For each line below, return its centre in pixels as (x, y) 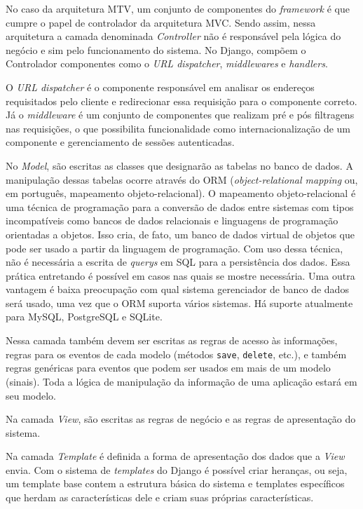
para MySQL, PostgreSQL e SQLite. (84, 317)
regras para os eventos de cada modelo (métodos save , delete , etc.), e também (176, 354)
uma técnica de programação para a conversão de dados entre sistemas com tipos (180, 206)
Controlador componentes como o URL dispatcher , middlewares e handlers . (167, 63)
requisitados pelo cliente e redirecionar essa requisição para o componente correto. (181, 101)
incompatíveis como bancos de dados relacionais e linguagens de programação (172, 220)
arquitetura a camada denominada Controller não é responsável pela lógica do (173, 36)
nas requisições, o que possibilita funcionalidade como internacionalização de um (178, 128)
